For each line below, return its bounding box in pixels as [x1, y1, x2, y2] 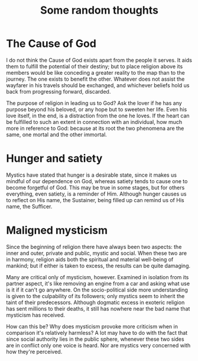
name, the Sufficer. [6, 203, 53, 210]
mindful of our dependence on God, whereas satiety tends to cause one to [6, 177, 188, 184]
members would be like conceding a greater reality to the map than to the [6, 69, 185, 76]
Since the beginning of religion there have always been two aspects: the [6, 243, 182, 250]
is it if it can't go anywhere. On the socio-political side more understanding [6, 286, 188, 293]
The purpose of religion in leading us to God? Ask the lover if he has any [6, 99, 182, 107]
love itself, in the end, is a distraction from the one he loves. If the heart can [6, 112, 190, 119]
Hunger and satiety [6, 152, 103, 165]
